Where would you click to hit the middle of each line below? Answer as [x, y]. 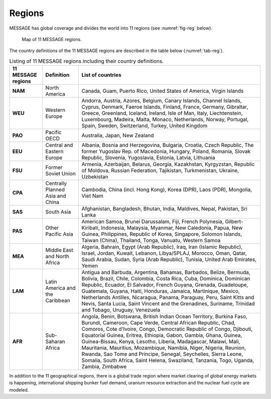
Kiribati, [91, 228]
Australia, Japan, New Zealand [118, 135]
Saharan [55, 342]
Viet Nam [93, 196]
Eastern [54, 151]
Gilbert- [234, 222]
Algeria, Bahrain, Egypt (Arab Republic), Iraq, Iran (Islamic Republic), [162, 247]
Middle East [59, 250]
